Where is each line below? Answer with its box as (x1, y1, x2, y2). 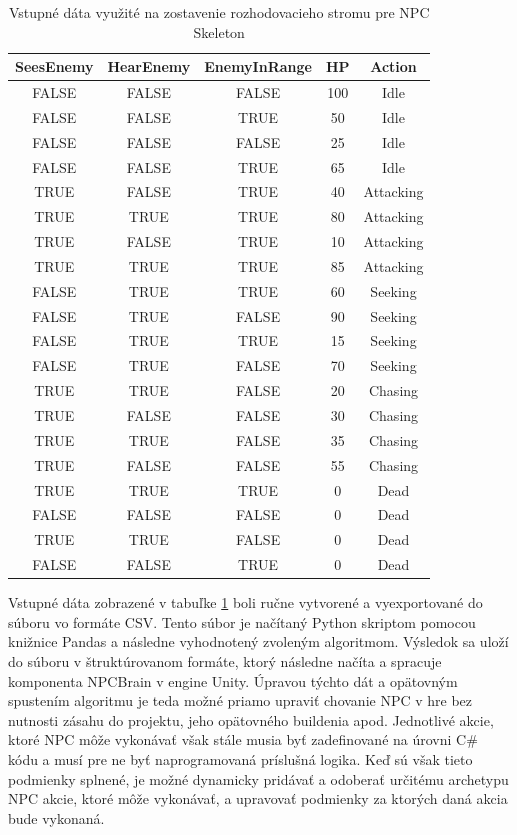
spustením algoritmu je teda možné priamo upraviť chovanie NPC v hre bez (8, 690, 473, 711)
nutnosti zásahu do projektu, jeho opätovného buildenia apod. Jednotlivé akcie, (8, 709, 494, 730)
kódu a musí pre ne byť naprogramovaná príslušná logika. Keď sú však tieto (8, 748, 473, 769)
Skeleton (193, 21, 245, 42)
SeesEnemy (15, 56, 94, 77)
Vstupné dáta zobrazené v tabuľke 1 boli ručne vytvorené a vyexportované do (8, 592, 483, 613)
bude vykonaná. (8, 807, 105, 828)
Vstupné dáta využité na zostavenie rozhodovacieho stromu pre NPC (8, 2, 430, 22)
